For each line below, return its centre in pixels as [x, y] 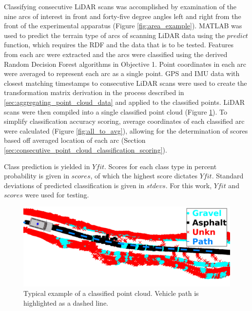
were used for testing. [57, 195]
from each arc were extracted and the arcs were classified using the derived [116, 54]
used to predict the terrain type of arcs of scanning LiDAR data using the [114, 35]
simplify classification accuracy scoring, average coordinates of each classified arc [124, 121]
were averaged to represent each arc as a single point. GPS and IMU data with [122, 73]
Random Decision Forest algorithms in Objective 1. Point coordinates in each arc [125, 64]
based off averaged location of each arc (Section [75, 140]
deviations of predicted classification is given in [74, 185]
